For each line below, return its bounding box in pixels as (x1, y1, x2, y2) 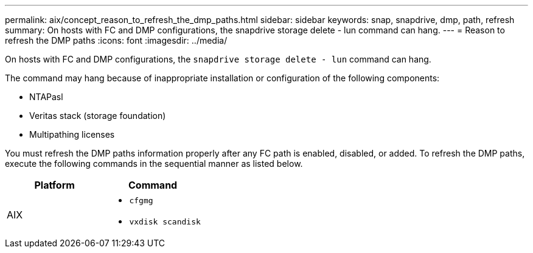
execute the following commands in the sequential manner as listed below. (5, 158, 303, 169)
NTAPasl (29, 92, 63, 102)
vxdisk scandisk (129, 217, 201, 226)
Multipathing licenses (29, 129, 115, 140)
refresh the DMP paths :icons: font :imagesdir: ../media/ (5, 35, 228, 46)
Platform (34, 179, 75, 191)
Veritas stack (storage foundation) (29, 110, 166, 121)
